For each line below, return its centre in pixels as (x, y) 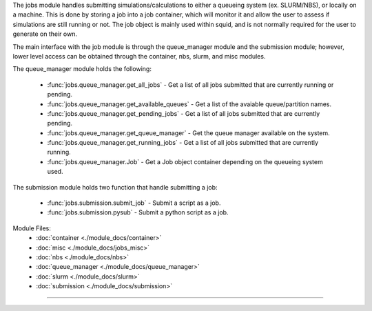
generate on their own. (45, 34)
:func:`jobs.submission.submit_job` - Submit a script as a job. (134, 203)
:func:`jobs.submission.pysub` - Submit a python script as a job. (138, 212)
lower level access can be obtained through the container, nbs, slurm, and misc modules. (139, 56)
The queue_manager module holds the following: (82, 69)
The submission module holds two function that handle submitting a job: (115, 187)
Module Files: (32, 228)
